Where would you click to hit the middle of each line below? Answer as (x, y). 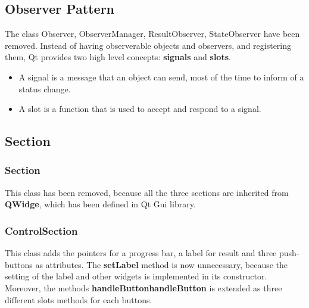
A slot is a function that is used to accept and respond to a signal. (140, 109)
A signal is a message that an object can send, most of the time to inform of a (161, 77)
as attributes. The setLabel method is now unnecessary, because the (162, 264)
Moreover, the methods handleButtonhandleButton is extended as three (143, 287)
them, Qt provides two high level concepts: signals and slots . (118, 57)
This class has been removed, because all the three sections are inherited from (147, 192)
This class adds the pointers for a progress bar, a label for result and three (141, 253)
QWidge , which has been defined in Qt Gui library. (100, 204)
